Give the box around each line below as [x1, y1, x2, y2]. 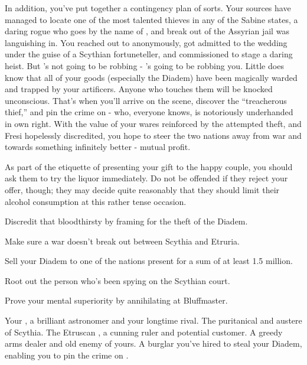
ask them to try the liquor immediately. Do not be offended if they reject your [5, 172, 288, 184]
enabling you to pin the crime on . [5, 348, 129, 361]
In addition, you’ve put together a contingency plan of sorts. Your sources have [5, 2, 291, 14]
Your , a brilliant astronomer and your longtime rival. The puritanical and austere [5, 314, 302, 327]
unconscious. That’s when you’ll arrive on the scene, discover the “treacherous [5, 94, 287, 106]
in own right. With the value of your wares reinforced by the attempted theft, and [5, 117, 302, 129]
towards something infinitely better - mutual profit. [5, 141, 191, 153]
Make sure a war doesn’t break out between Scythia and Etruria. [5, 234, 240, 247]
